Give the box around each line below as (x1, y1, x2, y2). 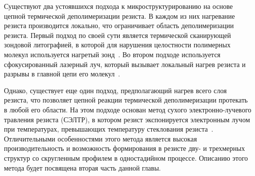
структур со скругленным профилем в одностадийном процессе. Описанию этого (4, 152, 248, 163)
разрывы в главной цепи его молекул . (4, 69, 120, 79)
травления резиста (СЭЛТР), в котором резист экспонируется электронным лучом (4, 114, 250, 124)
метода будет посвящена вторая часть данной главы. (4, 162, 161, 173)
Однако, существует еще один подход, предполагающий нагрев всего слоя (4, 85, 227, 95)
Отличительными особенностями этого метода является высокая (4, 133, 197, 143)
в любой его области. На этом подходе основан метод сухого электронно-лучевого (4, 104, 252, 114)
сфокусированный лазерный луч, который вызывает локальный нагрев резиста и (4, 59, 246, 69)
